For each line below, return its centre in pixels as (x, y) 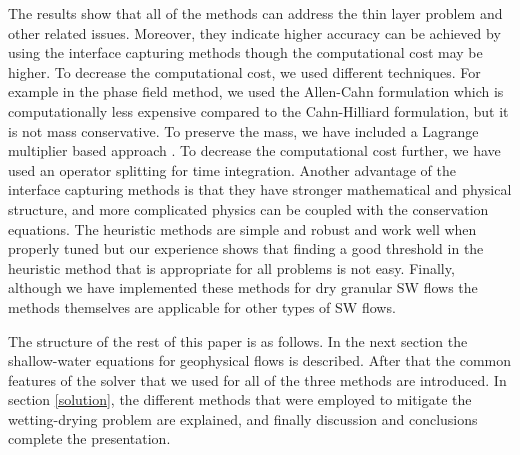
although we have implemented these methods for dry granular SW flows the (243, 287)
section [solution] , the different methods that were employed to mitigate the (240, 399)
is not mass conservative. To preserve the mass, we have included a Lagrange (243, 130)
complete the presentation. (89, 438)
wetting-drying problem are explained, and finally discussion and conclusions (243, 418)
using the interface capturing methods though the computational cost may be (245, 52)
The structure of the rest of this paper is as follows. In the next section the (238, 340)
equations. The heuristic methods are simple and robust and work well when (242, 228)
